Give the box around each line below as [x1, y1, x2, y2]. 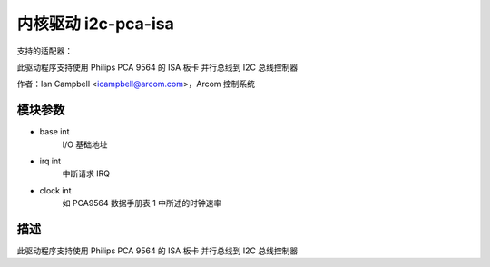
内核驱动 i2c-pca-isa [16, 14, 174, 34]
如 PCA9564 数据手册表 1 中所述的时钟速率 [62, 198, 222, 209]
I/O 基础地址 [62, 139, 108, 150]
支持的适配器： [16, 45, 73, 56]
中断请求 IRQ [62, 168, 111, 179]
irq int [39, 155, 62, 167]
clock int [39, 184, 72, 195]
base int [39, 126, 70, 137]
